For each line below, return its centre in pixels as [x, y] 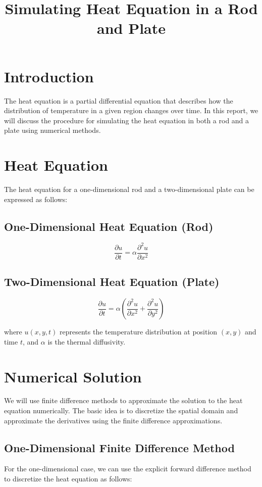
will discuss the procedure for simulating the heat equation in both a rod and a [127, 120]
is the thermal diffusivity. [87, 341]
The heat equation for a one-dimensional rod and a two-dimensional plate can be [129, 189]
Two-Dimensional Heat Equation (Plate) [112, 282]
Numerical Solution [73, 376]
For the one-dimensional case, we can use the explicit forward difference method [128, 469]
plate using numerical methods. [53, 130]
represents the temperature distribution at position [139, 332]
